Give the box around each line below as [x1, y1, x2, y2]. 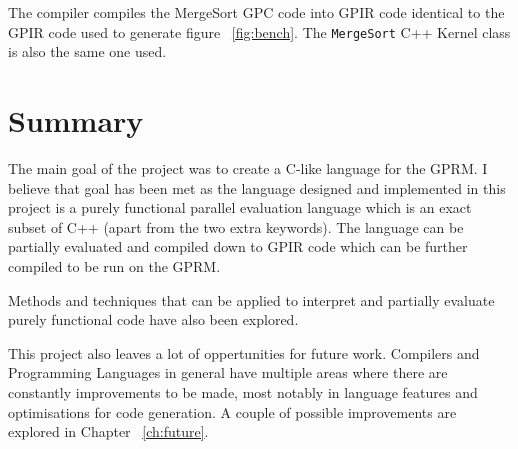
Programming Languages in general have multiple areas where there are [8, 362, 448, 383]
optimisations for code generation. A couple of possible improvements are [8, 401, 457, 422]
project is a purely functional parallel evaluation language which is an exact [8, 197, 472, 218]
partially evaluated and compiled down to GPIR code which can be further [8, 236, 468, 257]
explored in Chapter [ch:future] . [8, 421, 209, 442]
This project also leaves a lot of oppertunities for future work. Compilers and [8, 342, 480, 363]
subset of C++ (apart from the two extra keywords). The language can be [8, 216, 464, 237]
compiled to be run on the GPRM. [8, 255, 221, 276]
